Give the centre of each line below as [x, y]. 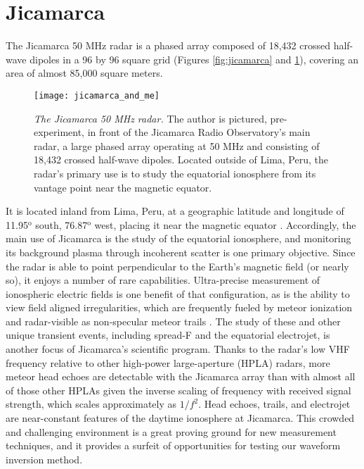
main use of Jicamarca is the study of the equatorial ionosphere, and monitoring [178, 238]
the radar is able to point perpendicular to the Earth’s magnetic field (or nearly [177, 266]
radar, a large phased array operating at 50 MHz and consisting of [177, 145]
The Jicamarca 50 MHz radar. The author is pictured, [150, 118]
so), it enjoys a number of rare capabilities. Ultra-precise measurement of [163, 280]
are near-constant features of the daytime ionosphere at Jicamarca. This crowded [180, 418]
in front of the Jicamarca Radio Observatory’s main [199, 132]
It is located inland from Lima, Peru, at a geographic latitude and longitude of [175, 211]
